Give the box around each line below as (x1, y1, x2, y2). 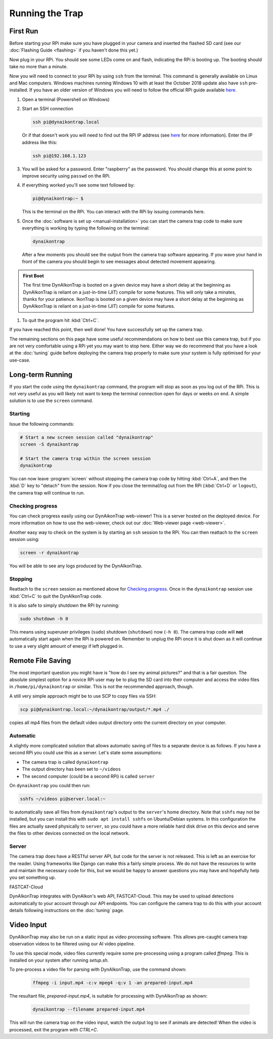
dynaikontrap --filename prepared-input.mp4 (32, 1007, 145, 1012)
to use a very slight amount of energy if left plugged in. (9, 643, 124, 649)
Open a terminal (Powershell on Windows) (22, 96, 110, 102)
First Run (9, 27, 38, 35)
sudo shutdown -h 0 (20, 616, 68, 622)
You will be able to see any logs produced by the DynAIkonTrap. (9, 563, 143, 569)
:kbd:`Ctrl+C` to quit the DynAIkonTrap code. (9, 593, 103, 599)
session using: (9, 536, 40, 543)
